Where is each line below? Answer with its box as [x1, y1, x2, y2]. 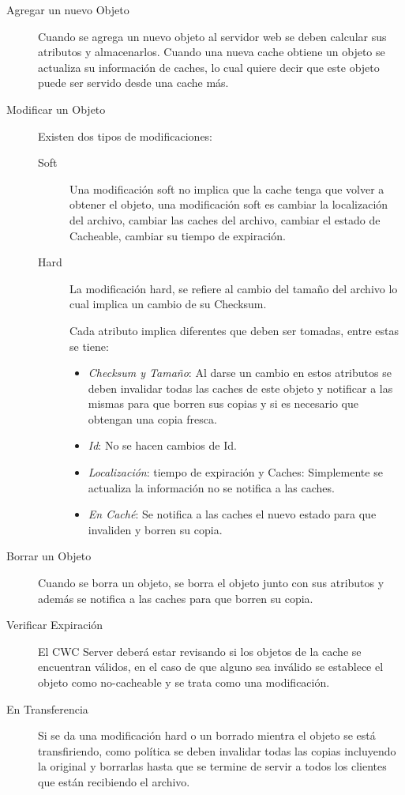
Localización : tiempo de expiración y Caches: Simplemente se [88, 464, 383, 480]
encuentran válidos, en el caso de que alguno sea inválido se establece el [38, 658, 384, 675]
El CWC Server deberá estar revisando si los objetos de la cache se [38, 642, 362, 659]
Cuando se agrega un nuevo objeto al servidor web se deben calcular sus [38, 28, 387, 44]
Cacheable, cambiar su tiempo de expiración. [69, 227, 286, 243]
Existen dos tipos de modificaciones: [38, 127, 213, 144]
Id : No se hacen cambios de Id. [88, 437, 237, 454]
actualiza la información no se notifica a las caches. [88, 479, 335, 495]
